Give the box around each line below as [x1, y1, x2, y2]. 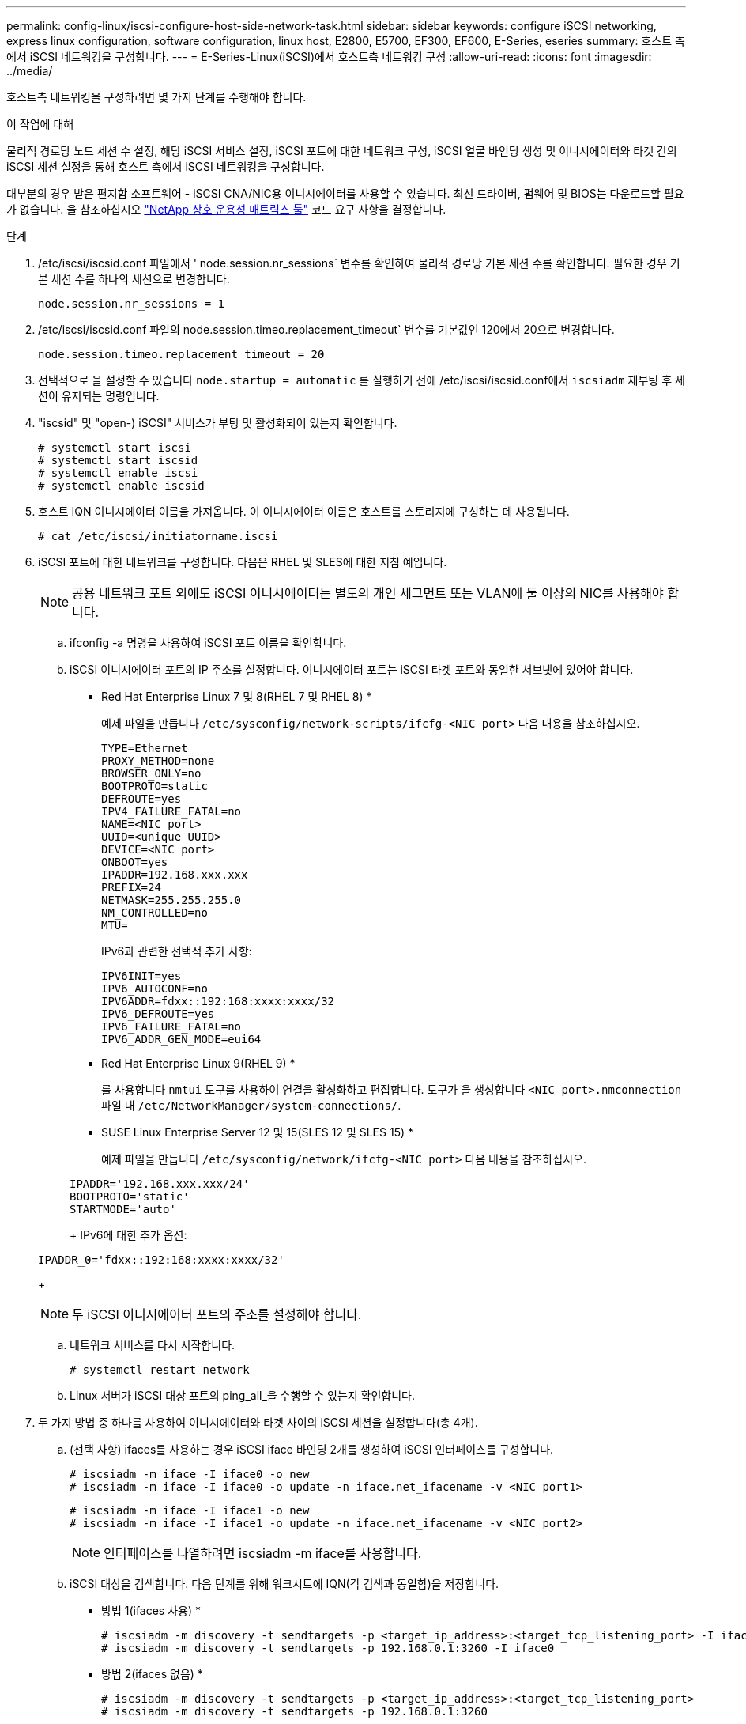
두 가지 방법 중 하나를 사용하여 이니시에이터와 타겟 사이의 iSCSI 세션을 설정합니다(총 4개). [38, 1416, 478, 1429]
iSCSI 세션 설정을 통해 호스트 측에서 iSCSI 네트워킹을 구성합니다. [6, 160, 325, 173]
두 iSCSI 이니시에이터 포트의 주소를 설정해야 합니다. [72, 1306, 362, 1322]
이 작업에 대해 [6, 117, 74, 130]
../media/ [6, 64, 53, 78]
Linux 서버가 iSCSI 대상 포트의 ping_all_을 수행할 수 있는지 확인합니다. [70, 1389, 416, 1402]
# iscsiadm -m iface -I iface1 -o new [70, 1504, 310, 1517]
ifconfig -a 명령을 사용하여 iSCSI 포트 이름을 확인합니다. [70, 636, 347, 649]
